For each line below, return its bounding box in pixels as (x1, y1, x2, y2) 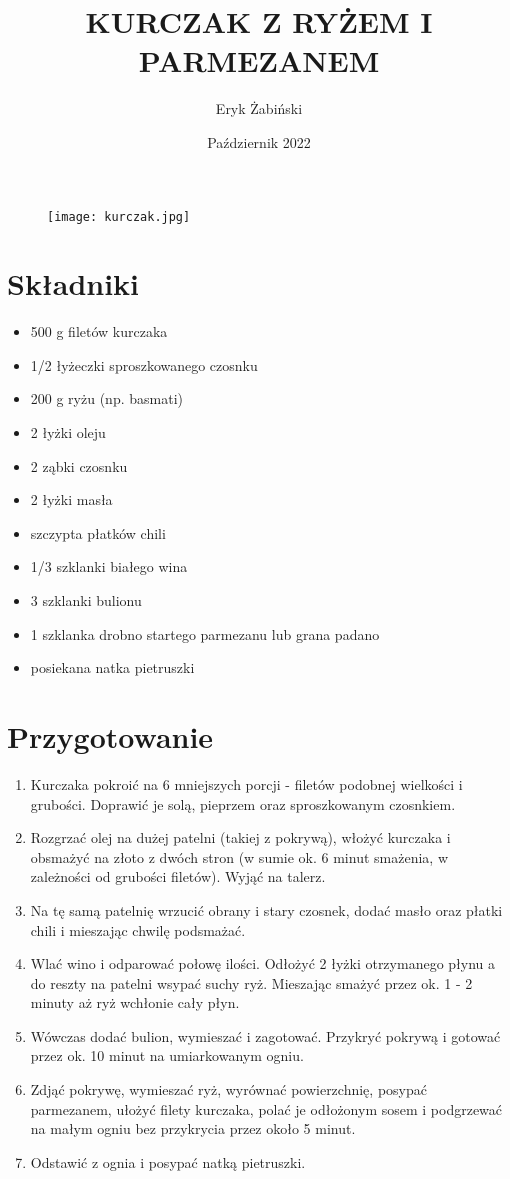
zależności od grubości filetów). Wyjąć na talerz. (30, 866, 326, 887)
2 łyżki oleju (30, 422, 106, 443)
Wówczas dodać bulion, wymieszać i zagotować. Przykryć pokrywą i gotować (30, 1025, 501, 1046)
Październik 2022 (207, 131, 311, 152)
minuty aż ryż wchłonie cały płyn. (30, 992, 240, 1013)
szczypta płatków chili (30, 522, 166, 543)
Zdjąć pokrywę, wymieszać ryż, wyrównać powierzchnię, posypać (30, 1079, 427, 1100)
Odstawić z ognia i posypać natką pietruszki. (30, 1151, 306, 1172)
